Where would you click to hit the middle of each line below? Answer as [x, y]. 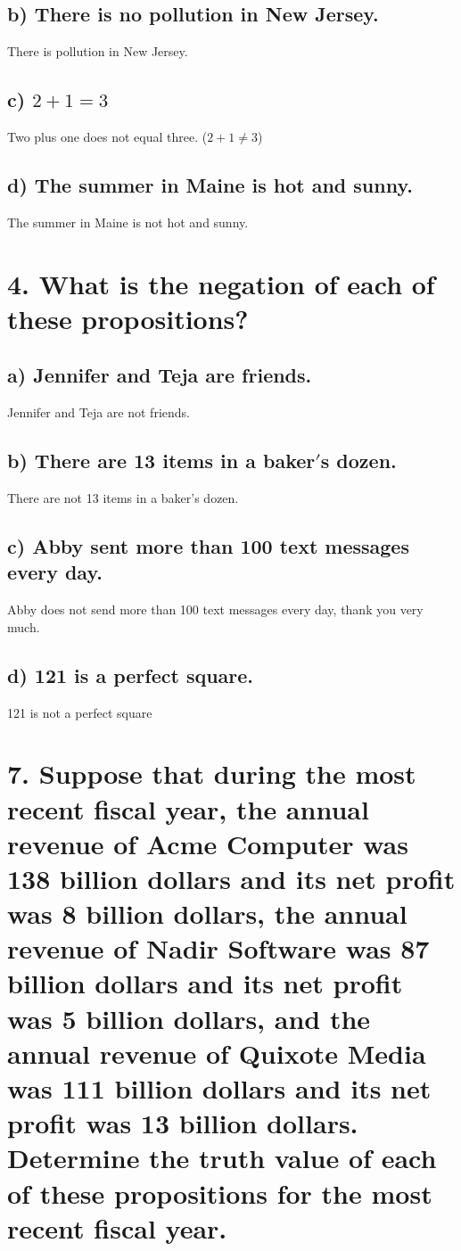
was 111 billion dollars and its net [219, 1088]
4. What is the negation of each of [221, 283]
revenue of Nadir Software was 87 [218, 948]
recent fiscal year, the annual [188, 808]
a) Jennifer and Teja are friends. [160, 375]
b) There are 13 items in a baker [161, 461]
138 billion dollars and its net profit [231, 878]
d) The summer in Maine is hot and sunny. [210, 184]
